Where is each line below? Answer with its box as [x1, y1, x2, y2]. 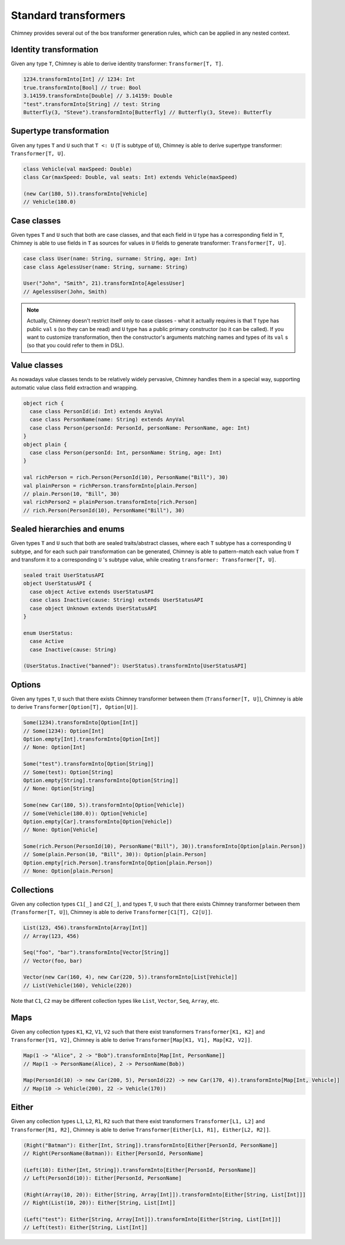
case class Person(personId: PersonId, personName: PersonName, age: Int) [29, 424, 250, 431]
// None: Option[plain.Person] [23, 868, 114, 874]
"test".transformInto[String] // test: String [23, 101, 160, 107]
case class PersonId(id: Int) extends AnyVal [29, 408, 163, 415]
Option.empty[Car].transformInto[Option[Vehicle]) [23, 818, 173, 825]
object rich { [23, 399, 64, 407]
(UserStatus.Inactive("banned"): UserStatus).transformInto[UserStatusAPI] [23, 663, 247, 669]
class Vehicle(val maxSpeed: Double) [23, 166, 132, 172]
